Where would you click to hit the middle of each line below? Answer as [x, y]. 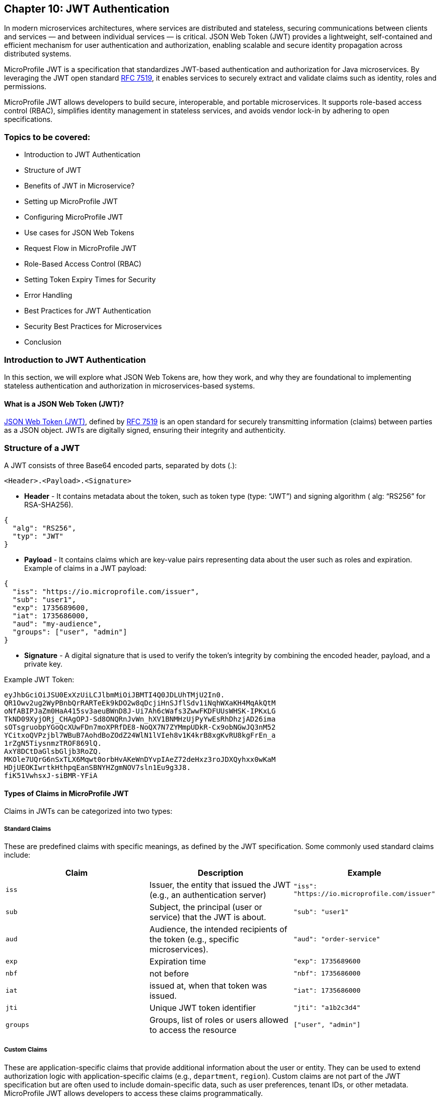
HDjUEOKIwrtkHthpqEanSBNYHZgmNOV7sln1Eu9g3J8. [97, 767]
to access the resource [193, 1030]
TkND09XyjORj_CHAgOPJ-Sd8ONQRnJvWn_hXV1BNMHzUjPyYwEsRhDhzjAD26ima [140, 719]
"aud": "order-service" [337, 939]
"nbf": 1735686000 [327, 974]
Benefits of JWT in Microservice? [80, 186]
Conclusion [43, 342]
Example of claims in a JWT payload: [85, 568]
